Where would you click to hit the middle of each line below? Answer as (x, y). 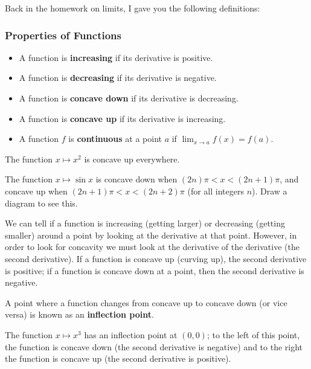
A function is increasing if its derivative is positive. (116, 57)
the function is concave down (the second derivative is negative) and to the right (154, 346)
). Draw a (270, 191)
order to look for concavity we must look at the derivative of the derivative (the (152, 247)
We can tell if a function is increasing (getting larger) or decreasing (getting (145, 223)
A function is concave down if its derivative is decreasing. (129, 98)
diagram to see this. (41, 203)
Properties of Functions (63, 35)
